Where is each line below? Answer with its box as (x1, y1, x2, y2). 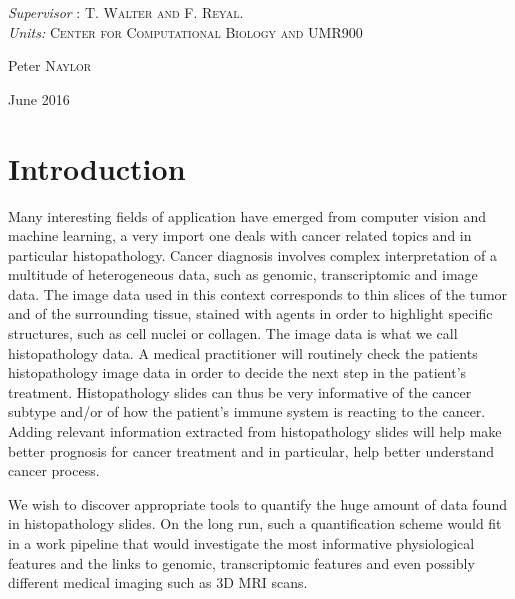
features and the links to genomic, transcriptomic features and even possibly (8, 552, 475, 573)
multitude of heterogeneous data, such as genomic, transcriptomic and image (8, 264, 478, 285)
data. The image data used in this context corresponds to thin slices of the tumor (8, 283, 508, 304)
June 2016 (8, 88, 70, 109)
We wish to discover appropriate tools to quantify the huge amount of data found (8, 493, 507, 514)
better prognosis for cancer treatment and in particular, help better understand (8, 440, 494, 461)
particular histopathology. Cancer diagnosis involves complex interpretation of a (8, 244, 497, 265)
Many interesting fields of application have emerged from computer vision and (8, 205, 486, 226)
